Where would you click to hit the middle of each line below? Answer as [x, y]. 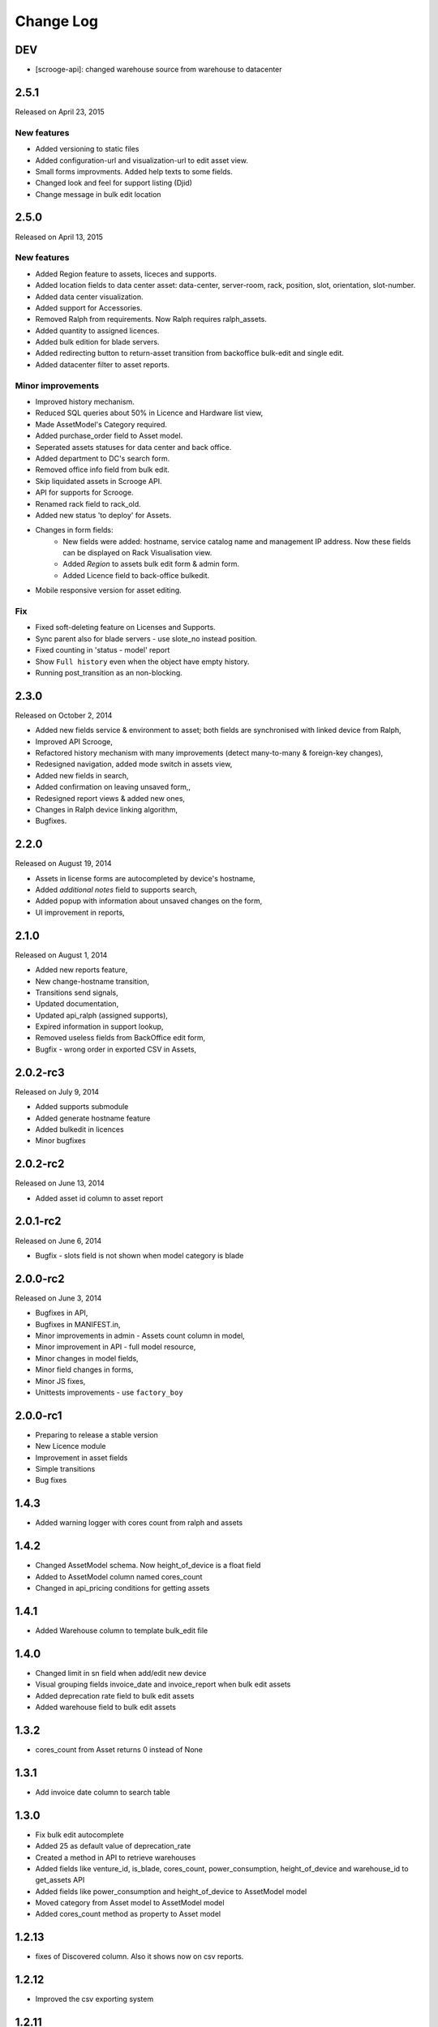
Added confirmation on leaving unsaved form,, [113, 787]
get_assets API [60, 1880]
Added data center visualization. [89, 297]
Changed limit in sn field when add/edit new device [121, 1673]
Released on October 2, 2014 [64, 715]
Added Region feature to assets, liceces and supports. [126, 274]
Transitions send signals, [77, 992]
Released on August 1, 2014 [61, 955]
